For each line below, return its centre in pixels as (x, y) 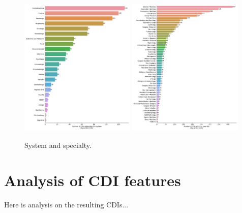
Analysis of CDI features (93, 180)
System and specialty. (58, 145)
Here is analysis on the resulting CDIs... (66, 204)
